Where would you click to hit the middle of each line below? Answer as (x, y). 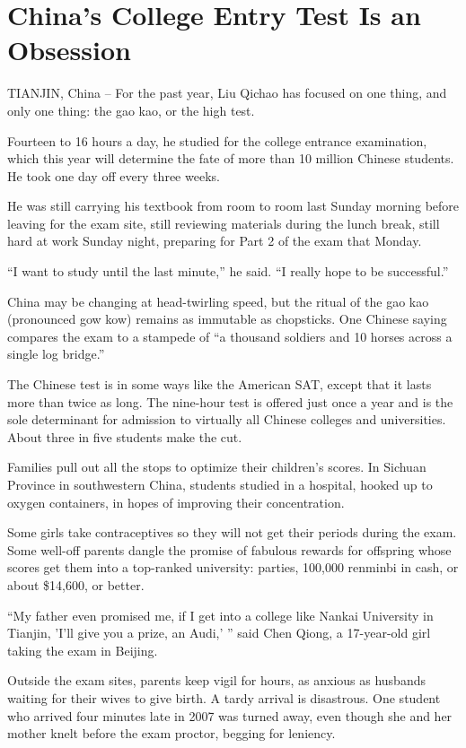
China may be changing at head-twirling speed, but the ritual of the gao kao (218, 301)
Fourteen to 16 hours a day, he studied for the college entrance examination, (217, 140)
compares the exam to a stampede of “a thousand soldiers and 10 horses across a (230, 336)
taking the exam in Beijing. (83, 650)
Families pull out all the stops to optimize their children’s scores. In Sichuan (217, 467)
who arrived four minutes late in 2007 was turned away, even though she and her (230, 715)
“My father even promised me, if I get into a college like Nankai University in (220, 615)
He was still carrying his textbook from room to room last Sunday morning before (233, 206)
